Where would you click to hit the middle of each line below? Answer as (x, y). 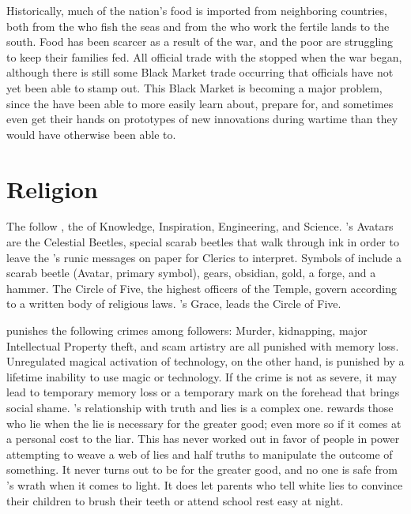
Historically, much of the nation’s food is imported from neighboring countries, (197, 10)
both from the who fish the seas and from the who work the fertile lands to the (198, 26)
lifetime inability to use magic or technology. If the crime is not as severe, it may (202, 376)
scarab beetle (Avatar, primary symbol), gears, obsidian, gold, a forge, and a (191, 273)
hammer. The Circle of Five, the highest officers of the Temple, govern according (202, 288)
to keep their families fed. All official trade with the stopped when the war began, (204, 56)
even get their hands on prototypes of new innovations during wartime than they (202, 119)
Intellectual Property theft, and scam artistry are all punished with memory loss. (203, 345)
